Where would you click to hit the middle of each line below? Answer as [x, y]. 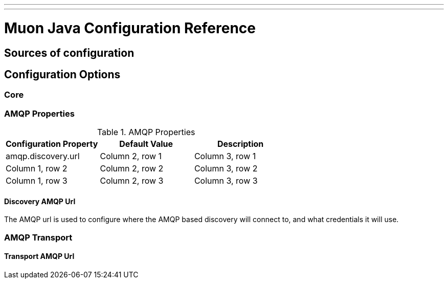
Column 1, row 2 [37, 169]
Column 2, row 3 [132, 181]
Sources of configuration [69, 53]
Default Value [146, 144]
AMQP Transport [38, 237]
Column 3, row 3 [226, 181]
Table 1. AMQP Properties [146, 132]
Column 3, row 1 [225, 156]
